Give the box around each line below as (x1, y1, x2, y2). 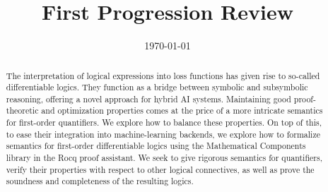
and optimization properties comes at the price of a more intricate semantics (41, 104, 323, 116)
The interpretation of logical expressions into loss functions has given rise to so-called (6, 69, 320, 81)
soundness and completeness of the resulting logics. (6, 175, 194, 187)
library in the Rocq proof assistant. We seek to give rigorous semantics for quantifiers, (6, 152, 322, 164)
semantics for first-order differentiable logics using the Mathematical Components (6, 140, 306, 152)
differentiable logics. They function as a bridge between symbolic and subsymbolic (6, 81, 308, 93)
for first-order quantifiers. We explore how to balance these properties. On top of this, (6, 116, 322, 128)
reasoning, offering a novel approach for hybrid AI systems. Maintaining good (6, 92, 291, 104)
